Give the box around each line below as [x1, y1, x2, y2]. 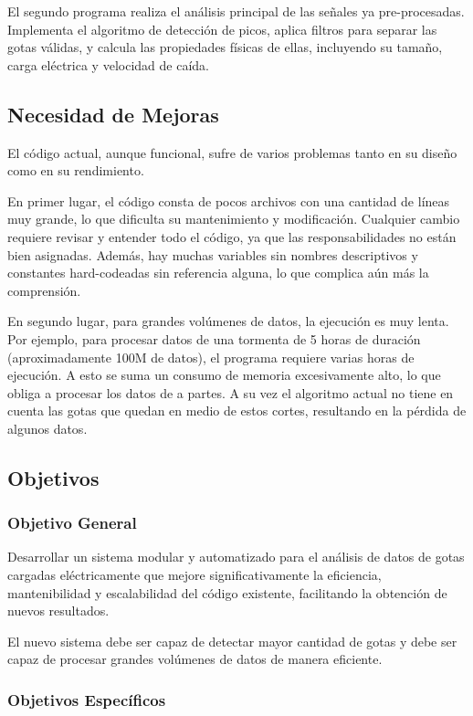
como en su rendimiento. [7, 161, 144, 180]
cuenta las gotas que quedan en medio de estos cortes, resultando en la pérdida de [7, 401, 467, 420]
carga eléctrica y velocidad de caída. [7, 55, 209, 74]
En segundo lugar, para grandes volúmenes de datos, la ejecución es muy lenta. [7, 311, 449, 331]
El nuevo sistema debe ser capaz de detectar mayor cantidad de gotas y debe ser [7, 631, 457, 650]
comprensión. [7, 280, 81, 300]
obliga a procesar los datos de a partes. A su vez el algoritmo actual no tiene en [7, 383, 454, 402]
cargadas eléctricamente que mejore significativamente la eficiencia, [7, 565, 382, 584]
